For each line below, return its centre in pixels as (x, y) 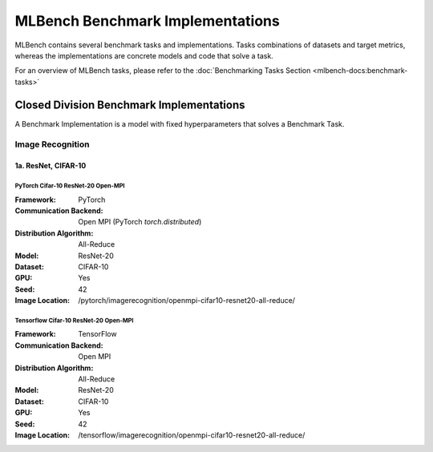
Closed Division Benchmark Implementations (130, 105)
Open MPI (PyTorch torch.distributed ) (140, 222)
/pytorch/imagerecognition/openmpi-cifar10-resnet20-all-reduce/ (187, 301)
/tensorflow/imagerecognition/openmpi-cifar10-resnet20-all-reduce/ (192, 435)
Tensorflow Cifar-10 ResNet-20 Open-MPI (74, 321)
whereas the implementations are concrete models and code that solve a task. (144, 55)
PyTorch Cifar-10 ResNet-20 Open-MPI (70, 186)
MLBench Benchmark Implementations (147, 21)
